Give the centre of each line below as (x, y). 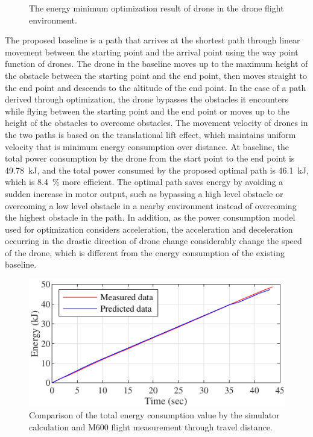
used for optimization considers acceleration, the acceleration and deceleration (149, 229)
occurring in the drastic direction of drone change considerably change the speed (153, 241)
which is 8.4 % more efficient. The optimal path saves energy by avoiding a (144, 182)
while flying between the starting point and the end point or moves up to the (147, 111)
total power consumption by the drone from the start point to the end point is (150, 158)
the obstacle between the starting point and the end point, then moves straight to (156, 75)
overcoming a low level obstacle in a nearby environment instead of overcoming (151, 205)
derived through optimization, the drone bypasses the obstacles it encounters (147, 99)
